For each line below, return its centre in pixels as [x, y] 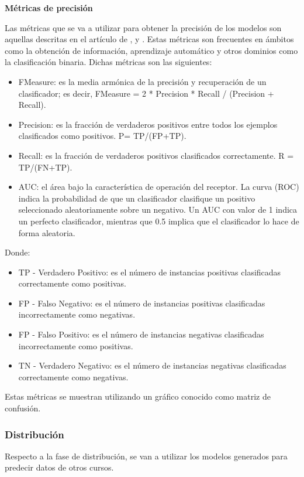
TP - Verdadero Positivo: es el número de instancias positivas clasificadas [150, 272]
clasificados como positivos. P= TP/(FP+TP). [102, 136]
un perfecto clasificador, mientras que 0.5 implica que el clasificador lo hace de [159, 221]
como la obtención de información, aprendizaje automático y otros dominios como [151, 50]
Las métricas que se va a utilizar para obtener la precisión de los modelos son [143, 27]
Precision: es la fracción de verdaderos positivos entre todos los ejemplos [148, 124]
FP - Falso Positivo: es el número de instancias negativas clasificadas [141, 334]
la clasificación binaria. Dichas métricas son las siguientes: [108, 62]
